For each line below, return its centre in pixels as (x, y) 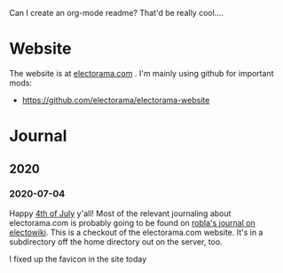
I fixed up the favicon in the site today (78, 259)
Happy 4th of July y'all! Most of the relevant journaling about (120, 213)
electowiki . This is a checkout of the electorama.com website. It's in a (136, 232)
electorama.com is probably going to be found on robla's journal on (132, 222)
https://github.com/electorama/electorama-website (116, 100)
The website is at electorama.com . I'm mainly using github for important (141, 73)
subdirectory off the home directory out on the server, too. (116, 241)
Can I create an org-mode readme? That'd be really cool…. (116, 13)
